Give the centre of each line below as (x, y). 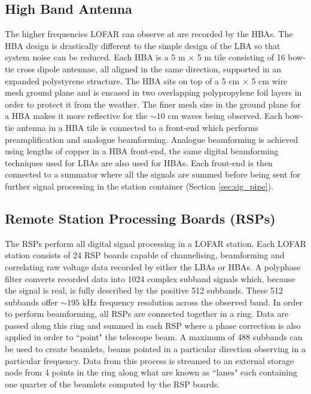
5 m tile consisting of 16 (241, 57)
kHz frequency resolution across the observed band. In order (193, 302)
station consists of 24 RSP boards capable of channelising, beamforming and (145, 255)
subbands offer (31, 302)
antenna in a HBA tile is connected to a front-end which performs (138, 127)
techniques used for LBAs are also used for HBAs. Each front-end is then (139, 162)
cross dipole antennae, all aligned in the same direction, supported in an (149, 68)
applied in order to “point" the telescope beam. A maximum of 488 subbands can (154, 337)
